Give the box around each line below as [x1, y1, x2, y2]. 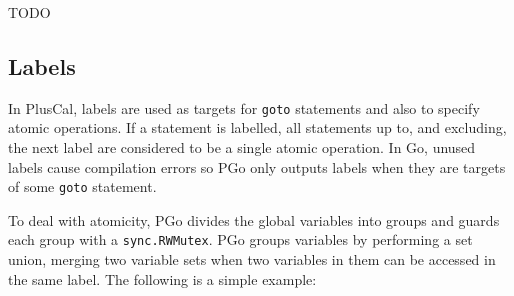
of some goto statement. [8, 176, 157, 197]
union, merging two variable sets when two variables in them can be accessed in [8, 249, 496, 270]
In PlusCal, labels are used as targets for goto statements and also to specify [8, 97, 480, 118]
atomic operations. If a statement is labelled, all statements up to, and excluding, [8, 117, 507, 138]
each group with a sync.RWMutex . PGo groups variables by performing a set [8, 229, 473, 250]
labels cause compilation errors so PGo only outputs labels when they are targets [8, 156, 506, 177]
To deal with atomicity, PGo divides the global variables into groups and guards [8, 209, 500, 230]
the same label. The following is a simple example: [8, 268, 317, 289]
